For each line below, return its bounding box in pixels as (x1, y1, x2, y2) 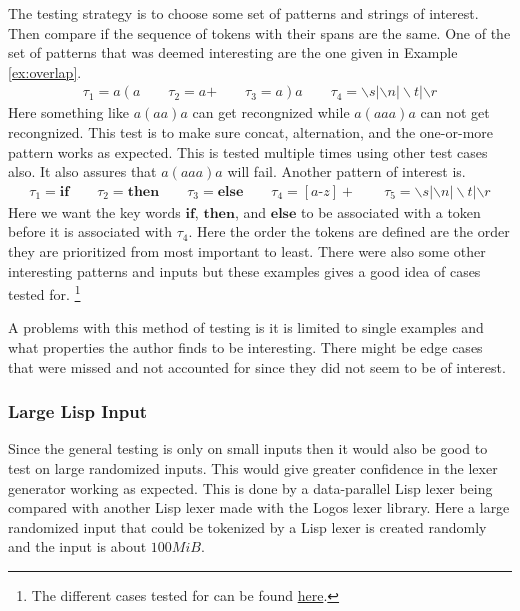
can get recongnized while (192, 102, 350, 123)
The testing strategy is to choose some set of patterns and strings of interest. (8, 3, 479, 23)
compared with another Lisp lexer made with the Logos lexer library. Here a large (8, 497, 510, 518)
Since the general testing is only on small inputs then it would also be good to (8, 438, 488, 459)
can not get (420, 102, 490, 123)
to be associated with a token (301, 201, 481, 222)
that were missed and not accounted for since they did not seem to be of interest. (8, 356, 506, 377)
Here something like (8, 102, 130, 123)
